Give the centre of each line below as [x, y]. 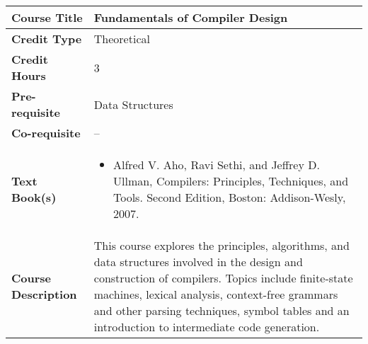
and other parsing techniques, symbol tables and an [222, 310]
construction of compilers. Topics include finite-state [223, 278]
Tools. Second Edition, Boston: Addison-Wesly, [229, 197]
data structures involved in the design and [198, 262]
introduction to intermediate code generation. [207, 327]
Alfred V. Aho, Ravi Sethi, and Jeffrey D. [216, 165]
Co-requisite [46, 133]
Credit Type [47, 39]
